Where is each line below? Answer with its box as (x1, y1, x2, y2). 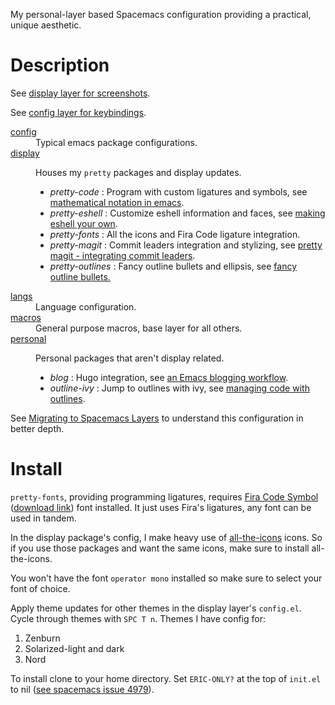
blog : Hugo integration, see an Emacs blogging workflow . (49, 371, 289, 383)
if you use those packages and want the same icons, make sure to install (10, 542, 310, 554)
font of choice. (10, 582, 71, 594)
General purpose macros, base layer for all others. (35, 322, 243, 334)
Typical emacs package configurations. (35, 136, 198, 148)
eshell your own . (49, 217, 118, 229)
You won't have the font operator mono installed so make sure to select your (10, 572, 323, 584)
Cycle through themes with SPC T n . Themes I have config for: (10, 612, 266, 624)
